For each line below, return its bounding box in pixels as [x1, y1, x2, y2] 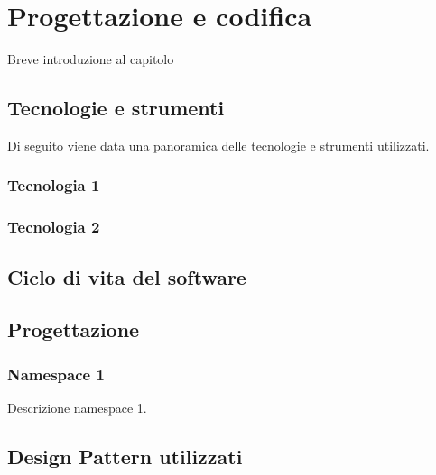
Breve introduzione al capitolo [7, 50, 174, 69]
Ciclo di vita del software [7, 262, 246, 290]
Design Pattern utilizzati [7, 442, 243, 470]
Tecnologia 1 [7, 174, 100, 196]
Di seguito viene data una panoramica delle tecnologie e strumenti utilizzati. [7, 135, 430, 154]
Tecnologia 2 [7, 215, 100, 238]
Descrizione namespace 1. [7, 397, 147, 416]
